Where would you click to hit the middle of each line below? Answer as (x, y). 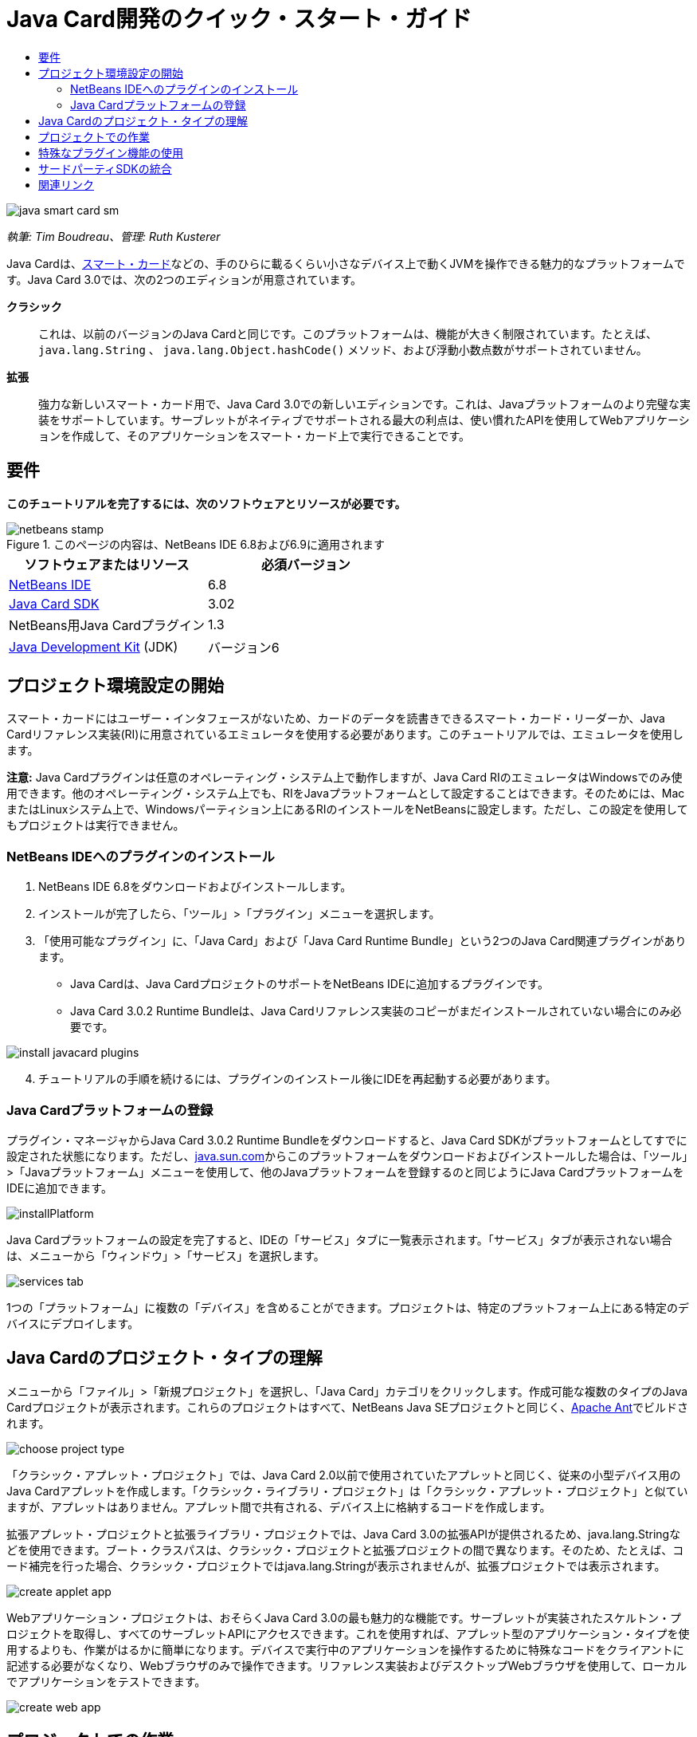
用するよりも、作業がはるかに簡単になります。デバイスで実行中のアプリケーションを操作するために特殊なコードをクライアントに (345, 1649)
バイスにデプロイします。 (73, 1323)
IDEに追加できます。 (59, 1188)
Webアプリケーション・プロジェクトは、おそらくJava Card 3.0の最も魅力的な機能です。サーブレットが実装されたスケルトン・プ (344, 1617)
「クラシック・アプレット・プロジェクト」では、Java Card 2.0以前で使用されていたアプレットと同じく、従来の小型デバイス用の (344, 1475)
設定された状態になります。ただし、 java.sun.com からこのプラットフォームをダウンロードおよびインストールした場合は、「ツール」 (347, 1156)
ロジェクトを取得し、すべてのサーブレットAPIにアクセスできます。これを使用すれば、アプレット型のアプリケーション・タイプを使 (348, 1633)
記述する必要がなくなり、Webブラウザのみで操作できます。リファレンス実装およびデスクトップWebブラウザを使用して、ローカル (347, 1665)
